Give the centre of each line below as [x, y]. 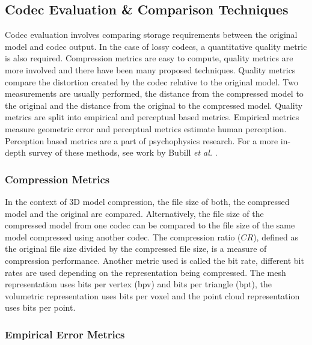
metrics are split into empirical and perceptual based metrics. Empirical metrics [152, 117]
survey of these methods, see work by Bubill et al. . [123, 152]
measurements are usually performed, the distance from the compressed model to [154, 93]
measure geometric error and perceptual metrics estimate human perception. [146, 128]
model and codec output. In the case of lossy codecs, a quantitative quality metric [156, 46]
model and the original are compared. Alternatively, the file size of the [134, 213]
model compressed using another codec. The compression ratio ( [123, 237]
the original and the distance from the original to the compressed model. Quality [154, 105]
